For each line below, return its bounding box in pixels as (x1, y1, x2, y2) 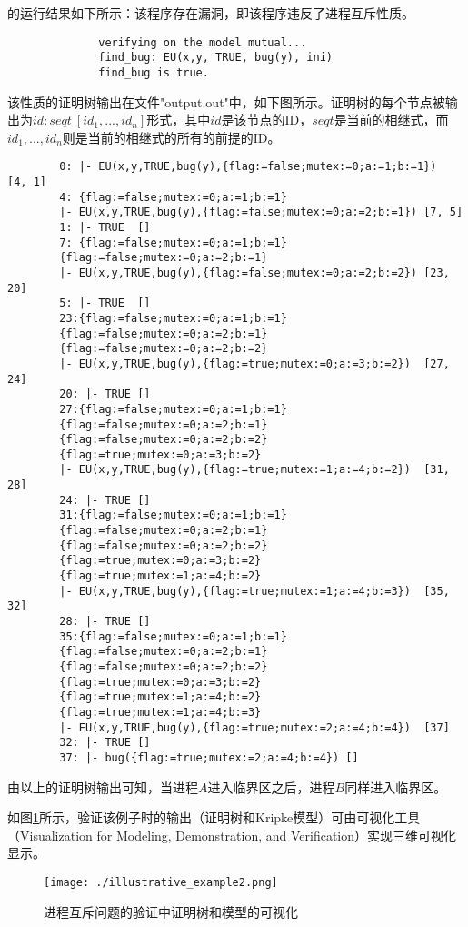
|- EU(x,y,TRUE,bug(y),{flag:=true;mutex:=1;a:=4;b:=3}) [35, (59, 584, 450, 598)
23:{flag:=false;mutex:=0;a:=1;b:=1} (59, 311, 287, 325)
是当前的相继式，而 (334, 110, 449, 129)
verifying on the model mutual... (98, 35, 307, 49)
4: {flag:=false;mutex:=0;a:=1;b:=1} (59, 190, 287, 204)
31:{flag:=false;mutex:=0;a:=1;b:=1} (59, 509, 287, 522)
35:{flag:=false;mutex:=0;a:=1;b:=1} (59, 630, 287, 643)
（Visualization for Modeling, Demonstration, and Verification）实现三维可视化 (7, 825, 457, 844)
